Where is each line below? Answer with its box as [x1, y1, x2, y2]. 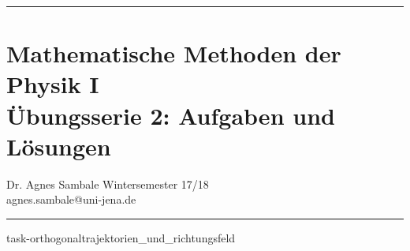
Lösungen [6, 129, 111, 162]
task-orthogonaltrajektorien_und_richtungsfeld [6, 229, 236, 245]
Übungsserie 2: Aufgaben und [6, 99, 335, 131]
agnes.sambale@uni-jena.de [6, 191, 136, 208]
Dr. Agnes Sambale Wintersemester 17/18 [6, 175, 209, 192]
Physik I [6, 68, 99, 100]
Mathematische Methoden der [6, 37, 341, 69]
